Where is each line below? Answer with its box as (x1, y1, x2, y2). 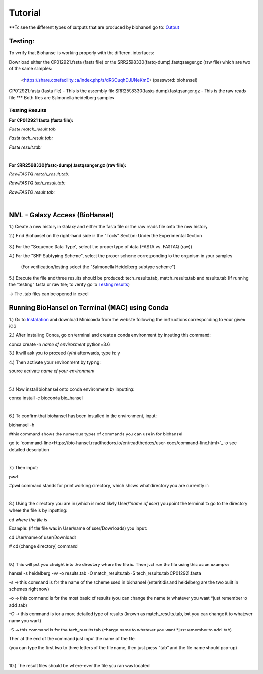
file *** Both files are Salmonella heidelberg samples (9, 95, 114, 101)
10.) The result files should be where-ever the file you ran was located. (9, 663, 151, 669)
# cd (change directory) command (9, 543, 78, 549)
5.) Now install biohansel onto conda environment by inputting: (9, 386, 135, 392)
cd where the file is (9, 516, 48, 522)
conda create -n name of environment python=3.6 (9, 341, 110, 347)
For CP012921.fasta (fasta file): (9, 117, 74, 123)
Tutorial (9, 7, 41, 18)
